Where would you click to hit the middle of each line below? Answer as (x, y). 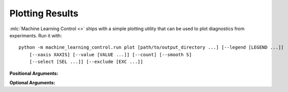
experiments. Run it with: (36, 35)
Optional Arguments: (32, 82)
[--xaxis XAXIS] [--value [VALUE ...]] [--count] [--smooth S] (110, 54)
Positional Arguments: (34, 73)
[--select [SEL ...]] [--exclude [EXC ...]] (86, 62)
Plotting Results (44, 13)
